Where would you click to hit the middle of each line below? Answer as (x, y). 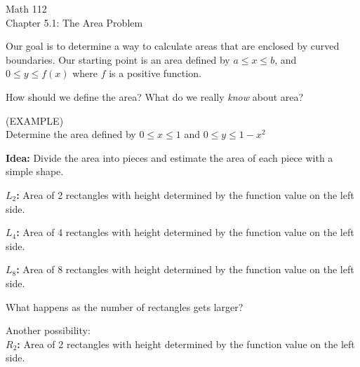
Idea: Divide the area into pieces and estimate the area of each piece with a (169, 157)
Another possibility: (48, 330)
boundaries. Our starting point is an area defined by (118, 59)
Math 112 (26, 8)
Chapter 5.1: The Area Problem (74, 22)
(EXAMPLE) (35, 120)
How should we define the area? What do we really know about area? (155, 96)
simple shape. (35, 171)
